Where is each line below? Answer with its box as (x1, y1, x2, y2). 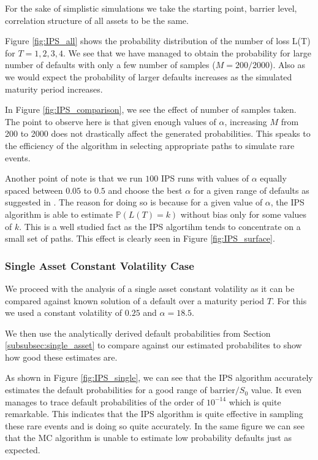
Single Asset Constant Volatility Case (5, 258, 194, 273)
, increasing (224, 115, 267, 128)
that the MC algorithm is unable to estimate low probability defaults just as (5, 431, 292, 444)
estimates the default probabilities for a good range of (5, 383, 207, 396)
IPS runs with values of (161, 172, 249, 185)
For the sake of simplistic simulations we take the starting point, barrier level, (5, 2, 297, 14)
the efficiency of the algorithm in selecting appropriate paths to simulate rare (5, 139, 295, 151)
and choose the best (108, 183, 183, 196)
